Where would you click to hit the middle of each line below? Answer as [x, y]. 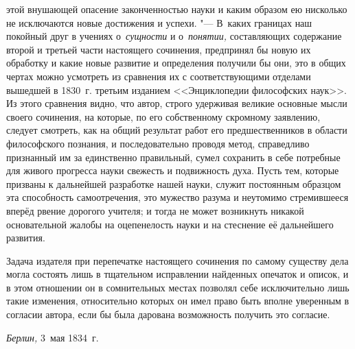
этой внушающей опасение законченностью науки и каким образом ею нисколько [177, 9]
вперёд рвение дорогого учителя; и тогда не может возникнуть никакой [155, 210]
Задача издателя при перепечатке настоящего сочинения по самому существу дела [177, 260]
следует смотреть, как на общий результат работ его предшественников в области [177, 130]
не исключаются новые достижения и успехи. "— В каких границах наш [159, 22]
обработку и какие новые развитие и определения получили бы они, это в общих [176, 63]
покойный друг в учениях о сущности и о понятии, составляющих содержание [174, 36]
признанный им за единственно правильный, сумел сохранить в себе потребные [173, 157]
